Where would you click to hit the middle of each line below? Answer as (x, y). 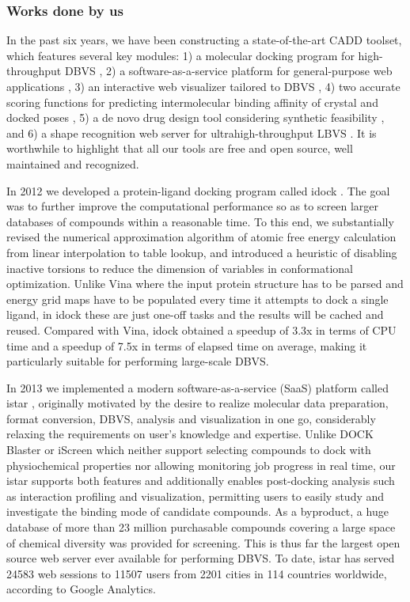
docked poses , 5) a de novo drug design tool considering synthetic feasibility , (196, 117)
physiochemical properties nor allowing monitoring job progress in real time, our (201, 465)
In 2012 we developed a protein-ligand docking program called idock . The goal (198, 190)
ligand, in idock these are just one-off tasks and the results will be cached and (195, 314)
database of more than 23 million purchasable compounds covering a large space (201, 527)
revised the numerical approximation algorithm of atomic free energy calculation (201, 237)
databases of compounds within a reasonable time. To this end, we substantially (200, 221)
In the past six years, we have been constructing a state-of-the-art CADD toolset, (204, 40)
